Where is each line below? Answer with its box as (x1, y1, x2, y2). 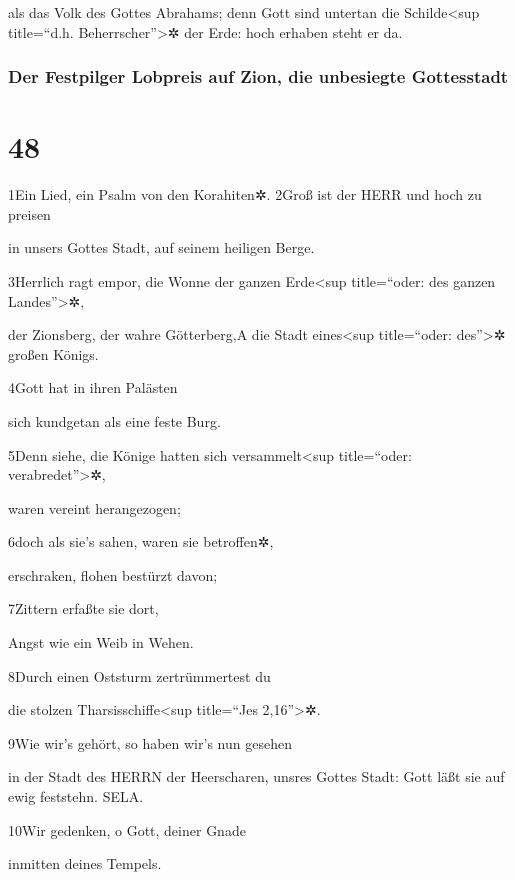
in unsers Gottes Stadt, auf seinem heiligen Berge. (8, 237, 315, 258)
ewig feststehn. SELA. (8, 786, 144, 807)
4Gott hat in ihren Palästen (8, 377, 178, 398)
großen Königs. (8, 343, 99, 364)
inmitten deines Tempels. (8, 853, 162, 874)
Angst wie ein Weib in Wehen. (8, 632, 194, 653)
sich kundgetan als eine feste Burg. (8, 410, 221, 431)
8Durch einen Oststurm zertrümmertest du (8, 665, 271, 686)
